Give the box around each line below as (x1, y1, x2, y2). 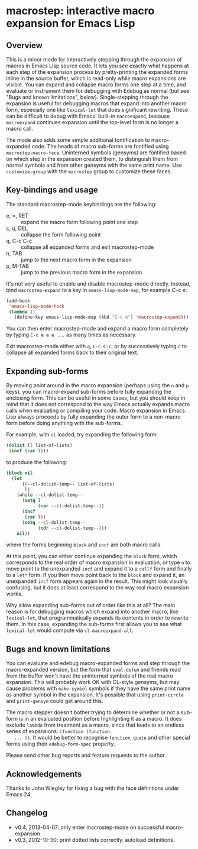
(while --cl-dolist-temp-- (17, 492, 83, 498)
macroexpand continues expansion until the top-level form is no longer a (6, 119, 179, 125)
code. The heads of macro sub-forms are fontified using (31, 143, 169, 150)
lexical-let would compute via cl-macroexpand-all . (6, 627, 134, 634)
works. (6, 590, 23, 598)
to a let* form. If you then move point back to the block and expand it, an (6, 572, 185, 579)
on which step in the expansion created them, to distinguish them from (6, 155, 178, 162)
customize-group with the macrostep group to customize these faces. (6, 168, 173, 175)
